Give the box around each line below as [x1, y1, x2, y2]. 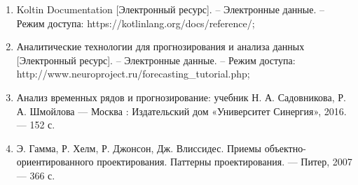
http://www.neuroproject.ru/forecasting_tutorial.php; [16, 66, 250, 81]
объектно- [264, 140, 306, 155]
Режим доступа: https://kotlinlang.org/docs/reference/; [16, 15, 255, 30]
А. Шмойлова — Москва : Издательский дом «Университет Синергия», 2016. [16, 103, 347, 118]
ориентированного [16, 154, 94, 169]
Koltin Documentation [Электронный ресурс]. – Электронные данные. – [16, 2, 325, 16]
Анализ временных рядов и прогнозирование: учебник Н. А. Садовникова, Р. [16, 89, 346, 104]
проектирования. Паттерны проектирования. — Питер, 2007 [97, 154, 352, 169]
